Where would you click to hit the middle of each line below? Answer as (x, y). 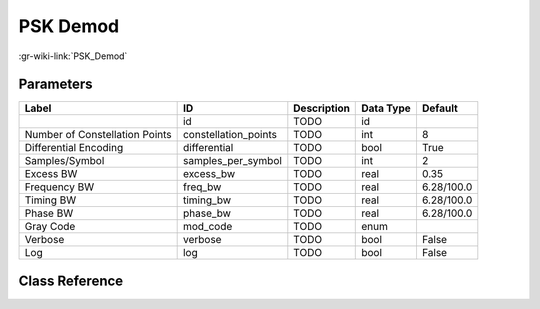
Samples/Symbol (64, 161)
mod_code (207, 227)
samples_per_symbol (232, 161)
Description (321, 108)
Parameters (55, 84)
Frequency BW (59, 187)
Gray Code (50, 227)
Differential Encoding (74, 148)
